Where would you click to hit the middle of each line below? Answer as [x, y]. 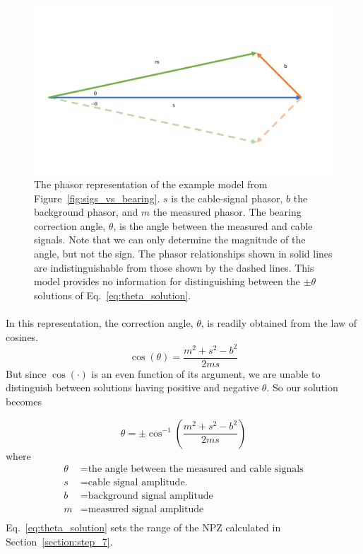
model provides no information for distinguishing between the [167, 281]
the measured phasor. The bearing [227, 212]
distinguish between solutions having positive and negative [132, 387]
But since [26, 373]
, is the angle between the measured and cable [213, 225]
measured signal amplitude [146, 510]
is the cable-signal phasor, [227, 198]
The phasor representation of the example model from [151, 184]
